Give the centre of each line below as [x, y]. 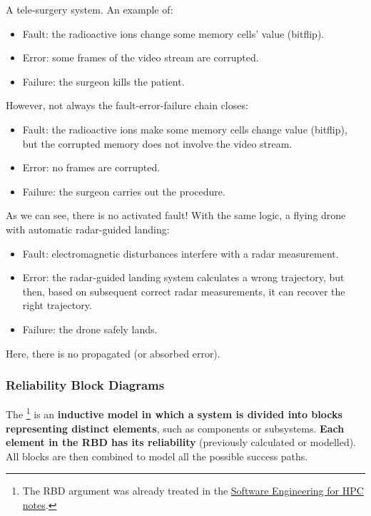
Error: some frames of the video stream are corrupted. [141, 57]
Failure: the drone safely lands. [90, 329]
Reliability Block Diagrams [85, 385]
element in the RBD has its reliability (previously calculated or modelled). [181, 442]
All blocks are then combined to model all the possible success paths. [157, 456]
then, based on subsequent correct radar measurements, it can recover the [184, 291]
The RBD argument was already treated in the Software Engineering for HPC [193, 491]
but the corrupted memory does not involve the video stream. [157, 143]
